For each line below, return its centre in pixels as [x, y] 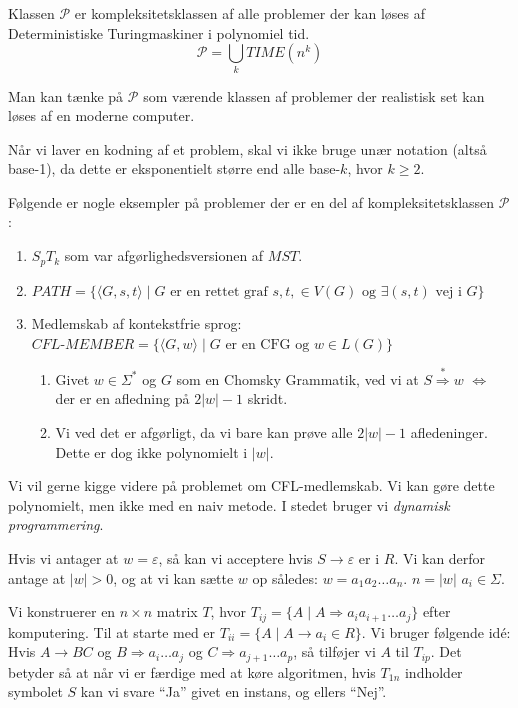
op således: [285, 577]
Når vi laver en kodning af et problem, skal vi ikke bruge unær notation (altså [247, 148]
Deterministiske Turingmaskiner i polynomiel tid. [159, 32]
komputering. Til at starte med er [112, 631]
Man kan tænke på [66, 95]
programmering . [56, 524]
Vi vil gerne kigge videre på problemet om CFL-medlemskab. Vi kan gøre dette [251, 485]
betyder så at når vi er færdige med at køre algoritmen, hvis [192, 671]
